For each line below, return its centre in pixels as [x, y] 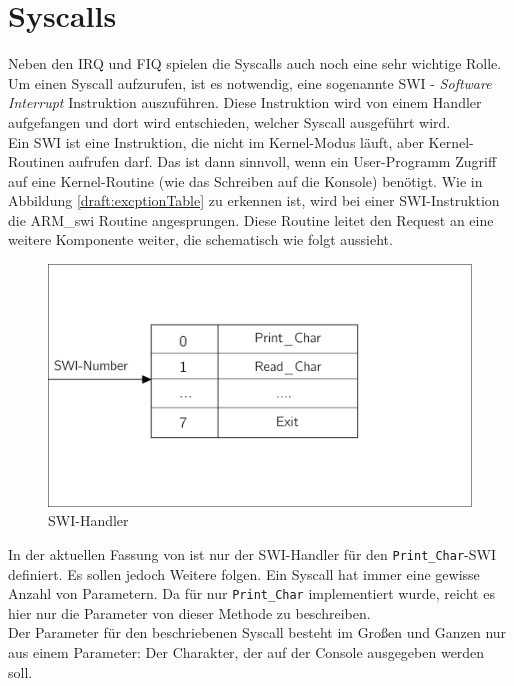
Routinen [36, 161]
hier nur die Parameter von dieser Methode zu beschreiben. [189, 612]
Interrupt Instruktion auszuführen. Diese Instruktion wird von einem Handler [245, 102]
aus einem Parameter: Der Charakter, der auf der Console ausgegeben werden [246, 651]
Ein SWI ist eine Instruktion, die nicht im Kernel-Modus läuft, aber [216, 141]
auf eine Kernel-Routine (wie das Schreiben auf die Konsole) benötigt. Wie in [245, 180]
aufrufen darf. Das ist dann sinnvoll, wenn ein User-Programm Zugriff [282, 161]
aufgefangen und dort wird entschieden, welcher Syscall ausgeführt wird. [229, 121]
